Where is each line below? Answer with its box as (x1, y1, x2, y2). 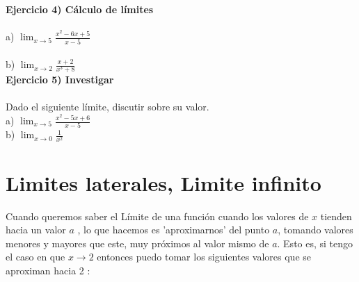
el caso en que (6, 249, 65, 264)
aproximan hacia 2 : (6, 263, 90, 277)
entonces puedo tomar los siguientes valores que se (97, 249, 312, 264)
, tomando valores (278, 222, 353, 237)
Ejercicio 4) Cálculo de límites (6, 2, 154, 16)
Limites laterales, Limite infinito (6, 168, 321, 197)
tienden (320, 208, 352, 223)
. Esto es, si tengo (277, 235, 353, 250)
